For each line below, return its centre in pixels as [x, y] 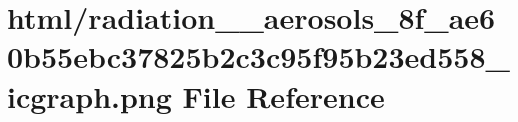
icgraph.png [89, 95]
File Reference [283, 95]
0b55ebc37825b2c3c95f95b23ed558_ [258, 56]
